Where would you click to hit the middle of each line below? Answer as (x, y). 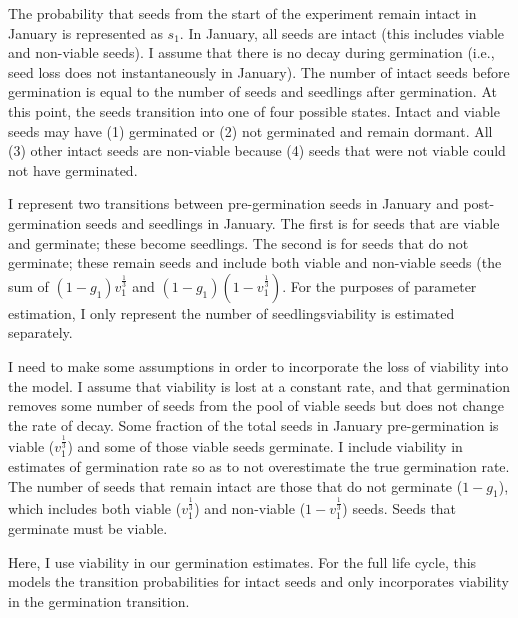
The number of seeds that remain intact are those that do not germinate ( (235, 485)
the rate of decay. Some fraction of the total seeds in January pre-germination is (253, 424)
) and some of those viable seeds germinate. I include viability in (265, 446)
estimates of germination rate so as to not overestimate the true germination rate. (259, 465)
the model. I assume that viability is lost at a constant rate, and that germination (259, 385)
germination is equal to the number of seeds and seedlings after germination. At (252, 91)
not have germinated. (73, 169)
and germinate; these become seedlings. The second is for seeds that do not (238, 242)
